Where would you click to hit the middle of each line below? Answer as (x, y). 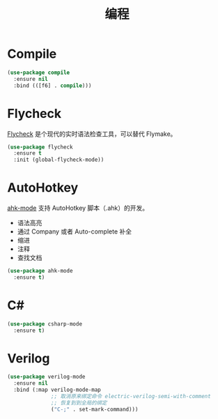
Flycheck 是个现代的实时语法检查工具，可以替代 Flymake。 (92, 134)
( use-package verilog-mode (46, 377)
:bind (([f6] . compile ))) (53, 85)
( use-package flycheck (40, 147)
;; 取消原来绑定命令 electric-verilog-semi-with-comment (131, 397)
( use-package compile (39, 73)
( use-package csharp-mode (45, 324)
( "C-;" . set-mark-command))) (95, 409)
